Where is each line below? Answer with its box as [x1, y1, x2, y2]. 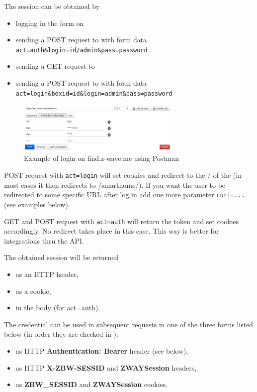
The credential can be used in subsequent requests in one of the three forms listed [4, 319, 254, 329]
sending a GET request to [15, 61, 95, 71]
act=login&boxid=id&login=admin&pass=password [15, 90, 172, 97]
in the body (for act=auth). [15, 302, 100, 313]
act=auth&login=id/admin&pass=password [15, 46, 148, 54]
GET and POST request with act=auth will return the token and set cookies [4, 216, 239, 226]
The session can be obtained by [4, 1, 99, 11]
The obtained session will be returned [4, 252, 119, 262]
